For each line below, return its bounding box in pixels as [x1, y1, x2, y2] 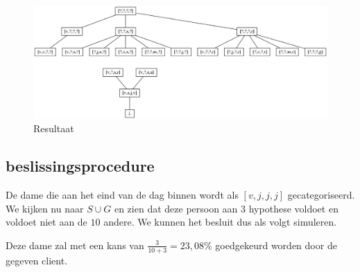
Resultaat [33, 121, 74, 136]
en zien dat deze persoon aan [114, 201, 238, 215]
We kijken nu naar [6, 201, 84, 215]
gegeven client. [6, 253, 68, 267]
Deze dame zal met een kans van [6, 237, 144, 252]
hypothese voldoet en [248, 201, 338, 215]
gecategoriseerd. [287, 187, 355, 201]
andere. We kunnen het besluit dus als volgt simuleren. [103, 215, 337, 229]
